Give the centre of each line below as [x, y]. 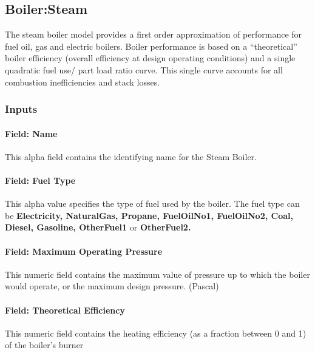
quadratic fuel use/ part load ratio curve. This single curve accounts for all [144, 69]
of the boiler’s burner [44, 345]
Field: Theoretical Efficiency [65, 310]
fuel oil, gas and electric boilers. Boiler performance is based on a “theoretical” [151, 46]
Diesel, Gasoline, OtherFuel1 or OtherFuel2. [98, 227]
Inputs [21, 109]
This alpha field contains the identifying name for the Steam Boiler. [131, 156]
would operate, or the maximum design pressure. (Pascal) [112, 286]
